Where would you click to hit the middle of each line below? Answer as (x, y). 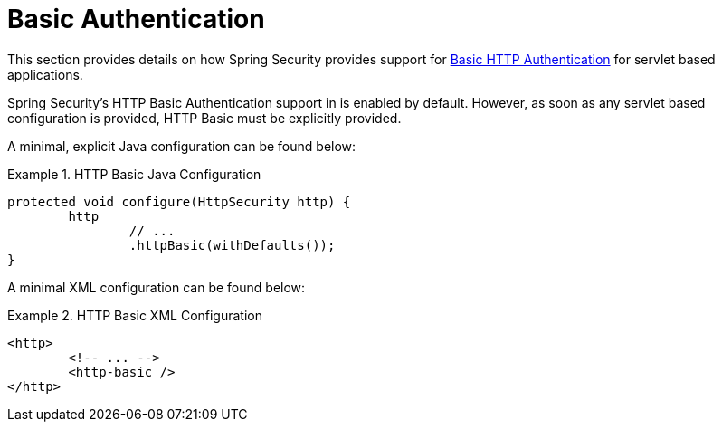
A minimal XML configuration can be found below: (157, 287)
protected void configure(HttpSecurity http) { (179, 201)
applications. (45, 74)
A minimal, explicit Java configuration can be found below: (182, 146)
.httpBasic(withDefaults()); (232, 245)
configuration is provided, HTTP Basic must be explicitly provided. (204, 118)
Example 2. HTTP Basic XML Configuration (135, 315)
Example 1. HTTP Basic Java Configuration (134, 174)
